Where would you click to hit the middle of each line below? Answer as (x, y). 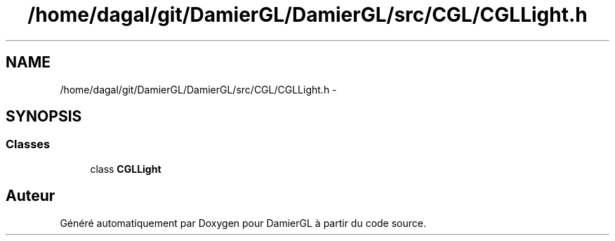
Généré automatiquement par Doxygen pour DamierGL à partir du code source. (243, 223)
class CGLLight (126, 169)
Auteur (31, 196)
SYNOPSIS (44, 117)
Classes (28, 144)
